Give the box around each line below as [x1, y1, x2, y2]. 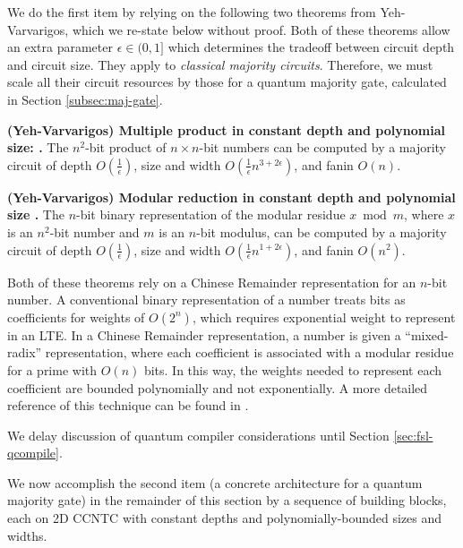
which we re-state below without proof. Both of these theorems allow [72, 20, 450, 39]
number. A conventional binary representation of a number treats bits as [7, 290, 406, 309]
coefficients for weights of [7, 307, 145, 326]
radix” [7, 343, 42, 362]
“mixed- [405, 325, 449, 344]
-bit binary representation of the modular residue [76, 205, 346, 224]
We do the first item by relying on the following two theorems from [7, 3, 376, 21]
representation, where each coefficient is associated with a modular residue [45, 343, 454, 362]
